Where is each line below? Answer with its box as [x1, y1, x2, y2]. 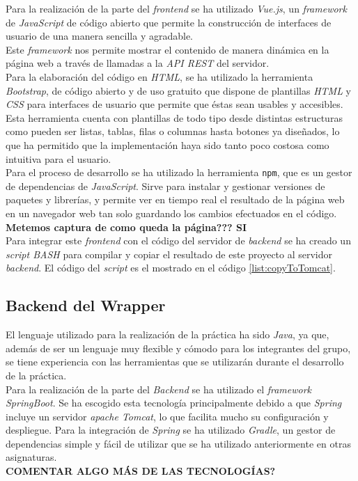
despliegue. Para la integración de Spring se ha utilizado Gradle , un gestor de [6, 423, 336, 437]
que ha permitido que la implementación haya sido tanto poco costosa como [6, 137, 329, 152]
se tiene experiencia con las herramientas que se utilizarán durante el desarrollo [6, 354, 344, 369]
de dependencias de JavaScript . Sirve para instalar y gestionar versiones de [6, 178, 325, 193]
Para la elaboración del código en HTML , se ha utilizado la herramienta [6, 69, 313, 84]
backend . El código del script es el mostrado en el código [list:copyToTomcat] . [6, 260, 336, 275]
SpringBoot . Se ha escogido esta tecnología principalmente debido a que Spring [6, 395, 342, 410]
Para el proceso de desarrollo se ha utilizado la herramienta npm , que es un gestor [6, 165, 352, 180]
